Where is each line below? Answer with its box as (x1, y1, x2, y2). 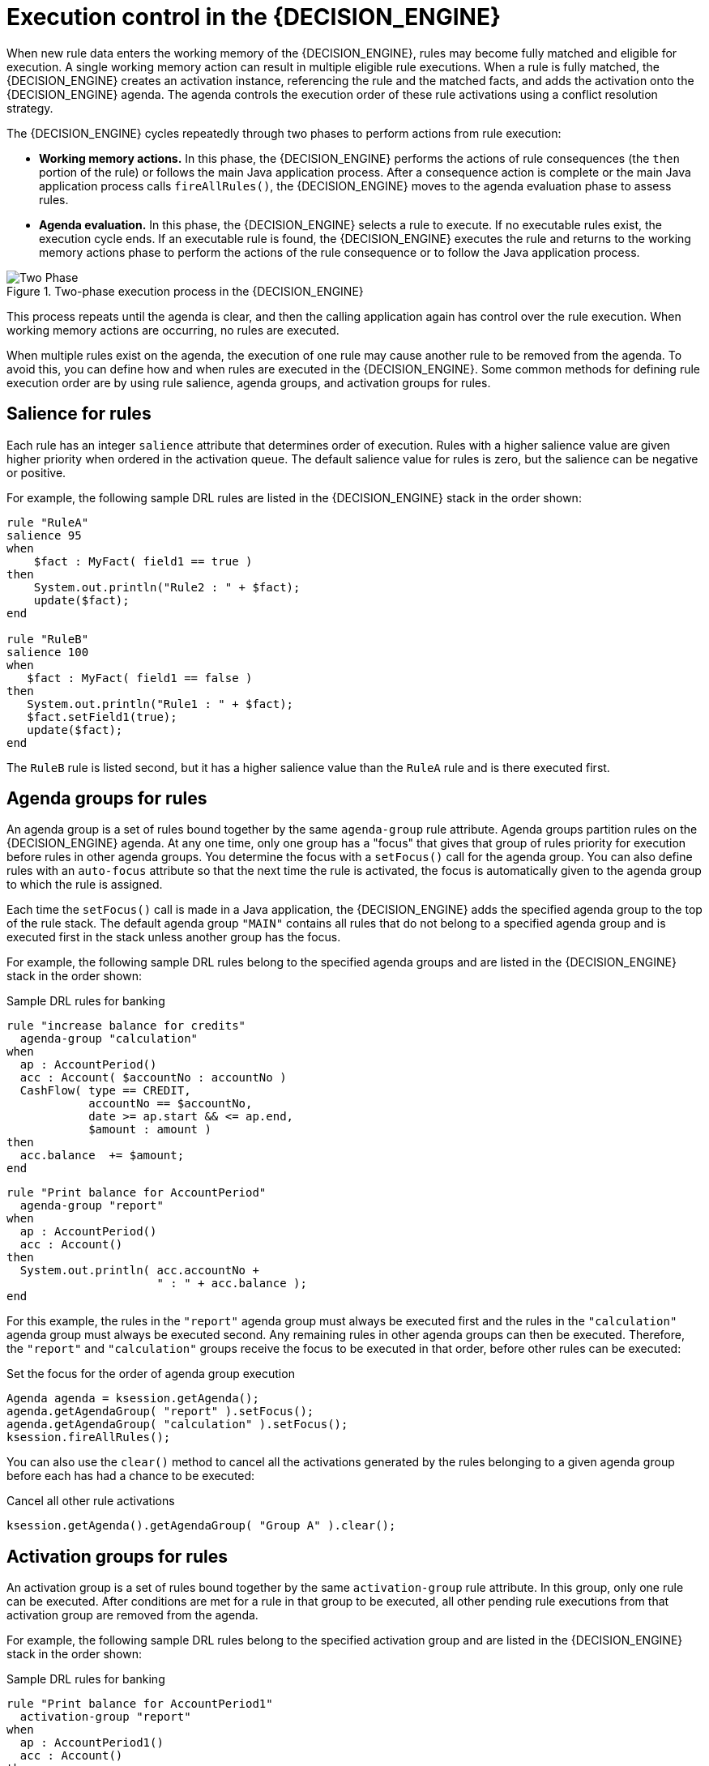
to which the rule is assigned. (6, 877, 163, 892)
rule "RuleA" (6, 515, 89, 529)
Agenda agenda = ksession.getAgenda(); (6, 1392, 259, 1406)
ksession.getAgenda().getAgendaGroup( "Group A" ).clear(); (6, 1519, 396, 1533)
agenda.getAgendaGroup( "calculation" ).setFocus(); (6, 1418, 348, 1431)
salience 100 (6, 645, 89, 659)
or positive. (6, 465, 66, 480)
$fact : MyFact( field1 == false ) (27, 671, 253, 685)
